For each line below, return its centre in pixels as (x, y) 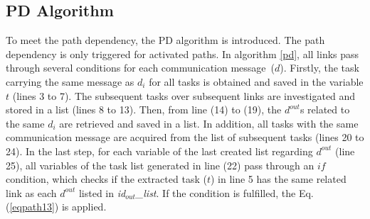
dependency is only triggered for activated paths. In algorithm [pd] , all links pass (183, 54)
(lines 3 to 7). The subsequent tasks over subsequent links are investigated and (184, 95)
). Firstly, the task (319, 68)
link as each (31, 192)
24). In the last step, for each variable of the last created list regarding (159, 151)
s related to (325, 109)
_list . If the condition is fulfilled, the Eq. (224, 192)
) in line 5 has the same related (278, 179)
